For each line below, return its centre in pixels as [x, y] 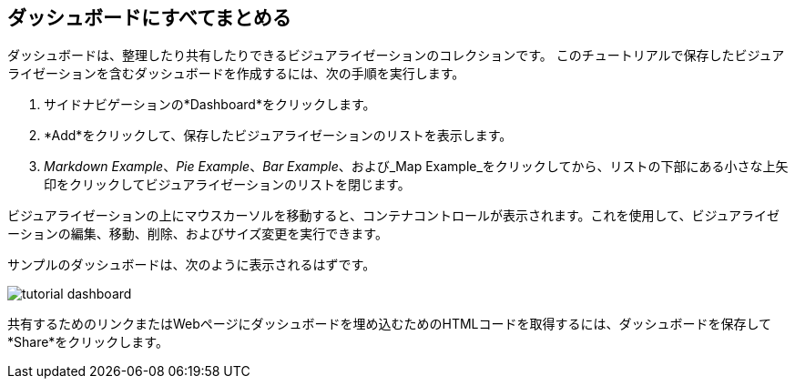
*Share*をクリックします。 [88, 342]
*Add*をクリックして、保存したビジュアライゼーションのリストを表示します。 [278, 136]
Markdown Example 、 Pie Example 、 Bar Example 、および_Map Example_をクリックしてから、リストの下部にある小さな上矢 [416, 167]
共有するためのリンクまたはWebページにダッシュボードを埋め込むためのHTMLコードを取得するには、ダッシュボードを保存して [390, 324]
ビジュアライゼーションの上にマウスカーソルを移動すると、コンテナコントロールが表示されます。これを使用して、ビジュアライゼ [394, 216]
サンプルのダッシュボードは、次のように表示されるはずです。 [192, 265]
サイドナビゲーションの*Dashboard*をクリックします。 [210, 105]
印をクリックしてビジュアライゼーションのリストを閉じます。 [227, 185]
